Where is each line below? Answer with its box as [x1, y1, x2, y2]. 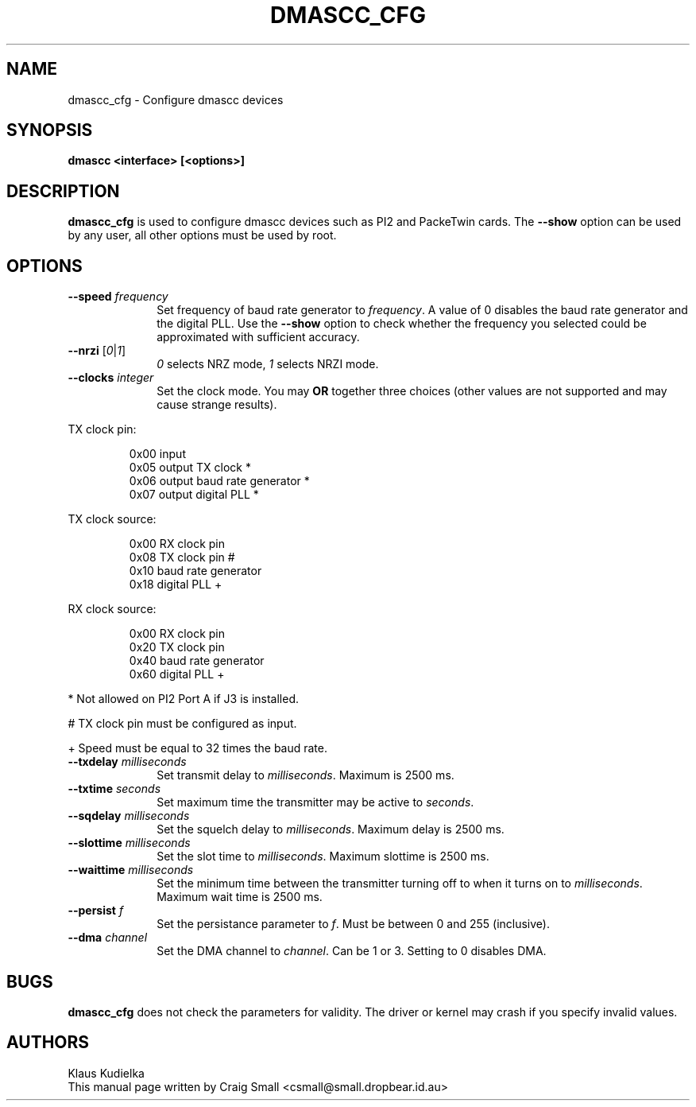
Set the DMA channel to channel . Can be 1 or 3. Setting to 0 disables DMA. [157, 944, 547, 958]
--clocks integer [68, 371, 154, 385]
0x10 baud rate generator [129, 564, 262, 578]
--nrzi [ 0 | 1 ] [68, 344, 126, 358]
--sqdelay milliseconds [68, 809, 190, 823]
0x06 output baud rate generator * [129, 474, 310, 488]
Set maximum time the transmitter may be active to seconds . [157, 795, 474, 810]
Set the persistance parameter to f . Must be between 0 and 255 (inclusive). [157, 917, 550, 931]
